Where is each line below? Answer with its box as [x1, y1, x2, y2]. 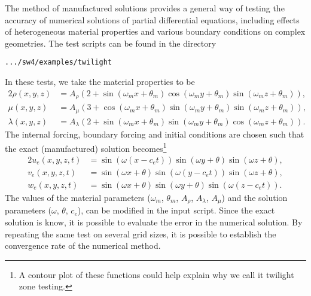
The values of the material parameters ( [5, 191, 151, 204]
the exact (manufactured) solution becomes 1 [5, 140, 167, 154]
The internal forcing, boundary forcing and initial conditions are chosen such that [5, 128, 304, 141]
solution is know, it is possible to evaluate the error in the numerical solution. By [5, 216, 303, 228]
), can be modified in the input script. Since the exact [77, 204, 275, 216]
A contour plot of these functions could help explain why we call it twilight [19, 268, 294, 280]
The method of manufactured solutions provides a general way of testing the [5, 2, 285, 14]
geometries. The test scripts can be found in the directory [5, 36, 217, 49]
